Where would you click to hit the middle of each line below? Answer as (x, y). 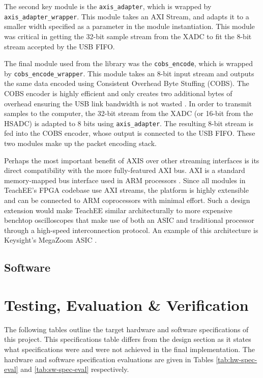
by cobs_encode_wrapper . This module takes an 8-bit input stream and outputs (129, 73)
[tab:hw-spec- (237, 359)
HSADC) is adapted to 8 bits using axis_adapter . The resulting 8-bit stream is (129, 123)
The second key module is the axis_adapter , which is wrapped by (108, 6)
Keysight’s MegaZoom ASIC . (51, 240)
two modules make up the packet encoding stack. (80, 143)
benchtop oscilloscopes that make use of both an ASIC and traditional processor (129, 220)
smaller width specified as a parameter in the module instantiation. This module (129, 26)
